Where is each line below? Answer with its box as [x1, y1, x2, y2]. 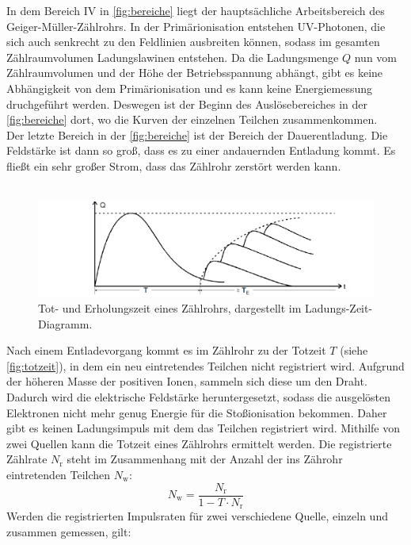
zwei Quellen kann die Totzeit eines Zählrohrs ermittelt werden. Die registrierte [6, 435, 392, 451]
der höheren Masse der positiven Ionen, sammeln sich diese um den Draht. [6, 373, 367, 390]
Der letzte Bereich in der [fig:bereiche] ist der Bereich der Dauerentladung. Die [6, 126, 388, 143]
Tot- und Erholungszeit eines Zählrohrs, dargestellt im [38, 300, 302, 317]
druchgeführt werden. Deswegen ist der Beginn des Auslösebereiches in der [6, 95, 368, 112]
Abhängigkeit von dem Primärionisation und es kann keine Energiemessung [6, 79, 373, 96]
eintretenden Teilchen [6, 466, 111, 482]
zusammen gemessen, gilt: [6, 523, 131, 539]
